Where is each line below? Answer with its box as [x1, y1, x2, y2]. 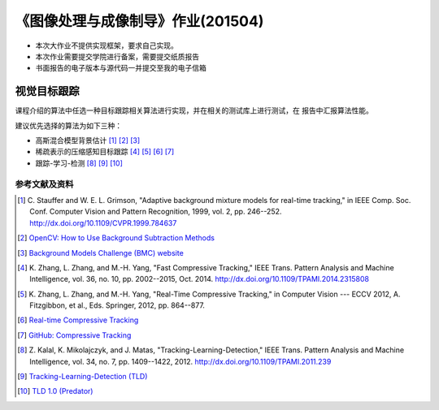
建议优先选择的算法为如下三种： [15, 120, 122, 130]
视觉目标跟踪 [15, 84, 80, 98]
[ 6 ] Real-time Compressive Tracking [17, 315, 139, 325]
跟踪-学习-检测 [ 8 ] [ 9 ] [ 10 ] [35, 158, 124, 168]
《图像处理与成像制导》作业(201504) [15, 12, 264, 30]
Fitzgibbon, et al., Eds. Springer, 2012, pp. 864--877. [29, 300, 205, 310]
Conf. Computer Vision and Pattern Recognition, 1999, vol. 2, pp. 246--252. [29, 207, 282, 217]
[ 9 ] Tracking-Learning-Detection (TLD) [17, 372, 148, 382]
